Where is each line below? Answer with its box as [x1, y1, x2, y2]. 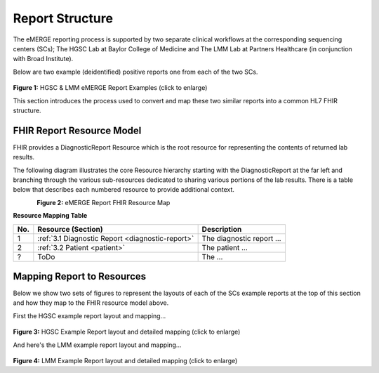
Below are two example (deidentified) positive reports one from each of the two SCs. [13, 67, 258, 76]
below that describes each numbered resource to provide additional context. [13, 185, 235, 194]
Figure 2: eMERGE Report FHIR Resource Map [36, 198, 171, 207]
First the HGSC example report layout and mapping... [13, 311, 166, 320]
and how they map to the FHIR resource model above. [13, 299, 169, 307]
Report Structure [13, 11, 114, 26]
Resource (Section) [37, 224, 103, 234]
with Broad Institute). [13, 55, 74, 63]
